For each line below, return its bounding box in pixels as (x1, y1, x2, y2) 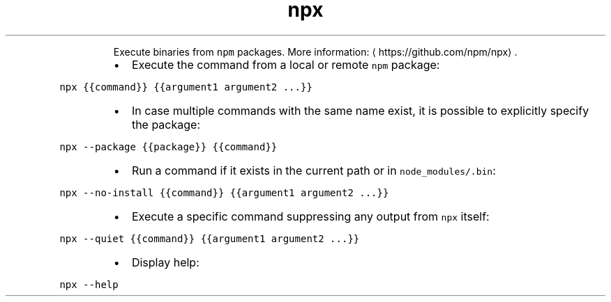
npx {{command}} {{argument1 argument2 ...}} (59, 81, 312, 93)
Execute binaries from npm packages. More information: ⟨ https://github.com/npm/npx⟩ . (113, 45, 518, 58)
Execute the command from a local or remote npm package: (131, 57, 440, 72)
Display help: (131, 255, 199, 269)
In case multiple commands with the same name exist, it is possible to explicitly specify (131, 103, 589, 118)
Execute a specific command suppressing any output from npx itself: (131, 209, 490, 223)
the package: (131, 117, 201, 132)
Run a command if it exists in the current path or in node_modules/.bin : (131, 163, 496, 177)
